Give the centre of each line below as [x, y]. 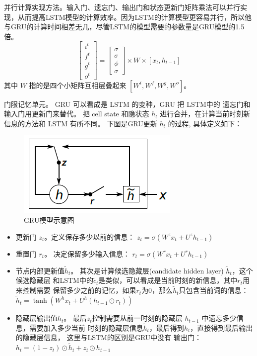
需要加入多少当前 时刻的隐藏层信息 [86, 327]
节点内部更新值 [40, 270]
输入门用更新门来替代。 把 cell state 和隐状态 [77, 114]
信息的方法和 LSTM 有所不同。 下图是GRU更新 [81, 123]
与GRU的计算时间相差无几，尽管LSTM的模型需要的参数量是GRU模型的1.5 [124, 27]
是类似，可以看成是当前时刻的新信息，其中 [168, 280]
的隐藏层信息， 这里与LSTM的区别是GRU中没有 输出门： [109, 337]
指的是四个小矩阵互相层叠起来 [78, 85]
